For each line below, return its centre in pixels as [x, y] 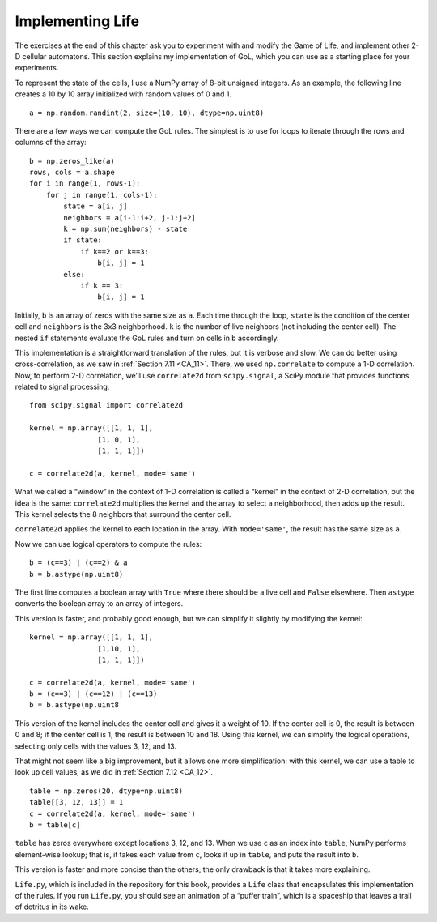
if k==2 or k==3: [115, 252]
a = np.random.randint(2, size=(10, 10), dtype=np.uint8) [147, 113]
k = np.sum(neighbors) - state [125, 229]
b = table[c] [55, 825]
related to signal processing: [62, 387]
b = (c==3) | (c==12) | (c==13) [93, 694]
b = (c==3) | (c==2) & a [78, 563]
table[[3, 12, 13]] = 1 [76, 802]
